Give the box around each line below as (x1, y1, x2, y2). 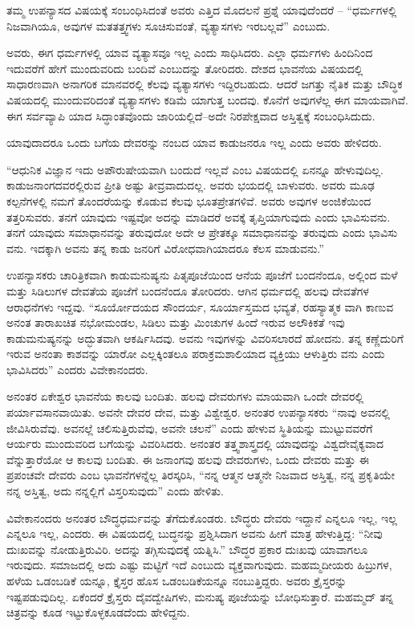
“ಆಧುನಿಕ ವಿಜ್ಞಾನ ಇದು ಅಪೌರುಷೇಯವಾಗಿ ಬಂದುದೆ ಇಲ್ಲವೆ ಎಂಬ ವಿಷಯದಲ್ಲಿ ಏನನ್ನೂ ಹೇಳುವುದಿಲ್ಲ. (6, 161, 384, 177)
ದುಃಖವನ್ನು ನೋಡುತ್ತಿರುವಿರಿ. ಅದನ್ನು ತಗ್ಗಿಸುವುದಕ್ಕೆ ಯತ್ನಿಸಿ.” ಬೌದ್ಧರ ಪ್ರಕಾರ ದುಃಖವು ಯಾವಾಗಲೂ (6, 540, 368, 557)
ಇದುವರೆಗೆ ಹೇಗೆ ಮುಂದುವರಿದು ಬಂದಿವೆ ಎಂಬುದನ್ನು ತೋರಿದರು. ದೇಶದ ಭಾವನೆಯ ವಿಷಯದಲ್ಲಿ (6, 59, 363, 76)
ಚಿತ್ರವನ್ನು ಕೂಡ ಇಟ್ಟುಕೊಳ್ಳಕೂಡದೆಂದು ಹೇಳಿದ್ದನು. (6, 604, 190, 621)
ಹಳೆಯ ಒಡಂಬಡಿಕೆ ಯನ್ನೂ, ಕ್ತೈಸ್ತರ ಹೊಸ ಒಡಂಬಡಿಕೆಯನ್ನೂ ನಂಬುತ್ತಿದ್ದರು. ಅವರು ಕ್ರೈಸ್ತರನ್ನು (6, 572, 347, 588)
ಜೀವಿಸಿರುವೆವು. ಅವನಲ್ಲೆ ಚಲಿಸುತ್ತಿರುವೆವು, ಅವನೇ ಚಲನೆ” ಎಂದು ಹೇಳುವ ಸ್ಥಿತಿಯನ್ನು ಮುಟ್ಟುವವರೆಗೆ (6, 419, 373, 436)
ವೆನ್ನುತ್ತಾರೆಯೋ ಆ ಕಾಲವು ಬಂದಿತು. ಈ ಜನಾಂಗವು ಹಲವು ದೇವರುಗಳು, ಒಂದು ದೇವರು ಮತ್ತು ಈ (6, 450, 369, 467)
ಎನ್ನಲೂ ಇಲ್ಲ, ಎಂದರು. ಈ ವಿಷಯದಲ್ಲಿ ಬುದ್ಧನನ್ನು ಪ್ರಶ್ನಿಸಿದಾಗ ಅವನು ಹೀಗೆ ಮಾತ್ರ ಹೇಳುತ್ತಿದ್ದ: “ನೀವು (6, 525, 383, 542)
